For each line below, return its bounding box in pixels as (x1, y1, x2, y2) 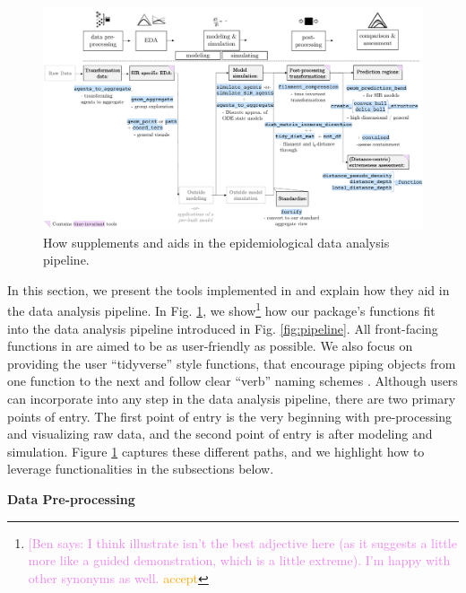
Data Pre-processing (7, 489, 135, 508)
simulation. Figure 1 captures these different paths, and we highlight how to (7, 441, 425, 460)
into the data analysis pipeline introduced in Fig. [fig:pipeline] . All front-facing (7, 318, 438, 337)
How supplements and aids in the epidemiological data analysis (43, 232, 390, 251)
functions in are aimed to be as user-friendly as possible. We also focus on (7, 336, 413, 355)
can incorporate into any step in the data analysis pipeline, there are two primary (7, 389, 456, 408)
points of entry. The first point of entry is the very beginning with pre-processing (7, 406, 453, 425)
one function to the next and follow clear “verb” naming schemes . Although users (7, 371, 458, 390)
